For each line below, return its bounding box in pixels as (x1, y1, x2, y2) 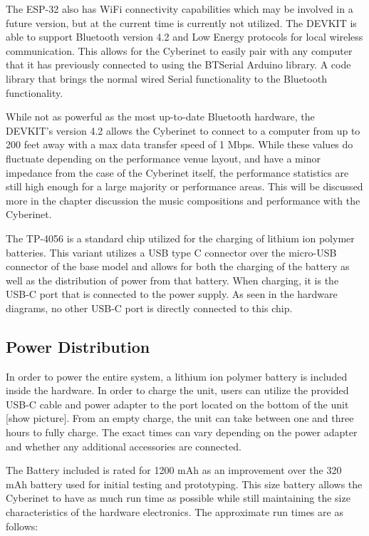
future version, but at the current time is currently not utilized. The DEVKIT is (6, 15, 357, 30)
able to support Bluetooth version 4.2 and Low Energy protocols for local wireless (6, 29, 363, 44)
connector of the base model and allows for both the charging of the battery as (6, 259, 350, 274)
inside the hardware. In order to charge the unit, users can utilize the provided (6, 383, 349, 398)
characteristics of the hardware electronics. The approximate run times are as (6, 505, 343, 520)
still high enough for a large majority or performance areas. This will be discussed (6, 179, 363, 194)
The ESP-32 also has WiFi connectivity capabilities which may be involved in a (6, 1, 353, 16)
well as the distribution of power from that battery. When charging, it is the (6, 272, 339, 287)
